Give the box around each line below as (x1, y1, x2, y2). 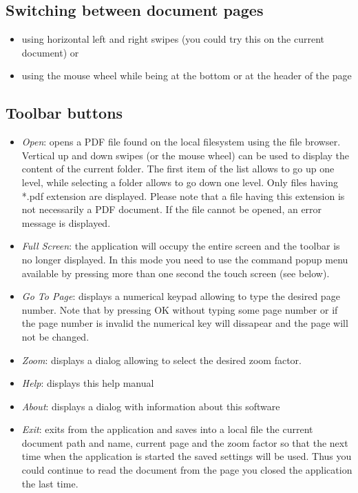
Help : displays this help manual (21, 376, 154, 390)
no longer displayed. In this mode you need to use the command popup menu (21, 252, 348, 266)
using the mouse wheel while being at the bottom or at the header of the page (21, 68, 352, 83)
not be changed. (21, 329, 89, 343)
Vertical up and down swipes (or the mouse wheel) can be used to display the (21, 148, 350, 162)
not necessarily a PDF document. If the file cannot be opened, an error (21, 202, 322, 217)
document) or (21, 45, 79, 59)
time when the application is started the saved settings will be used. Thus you (21, 449, 352, 463)
